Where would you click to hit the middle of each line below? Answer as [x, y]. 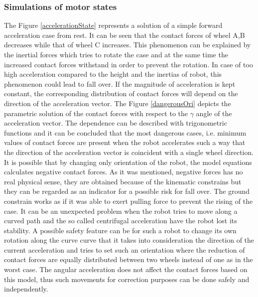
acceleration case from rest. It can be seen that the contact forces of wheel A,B [125, 35]
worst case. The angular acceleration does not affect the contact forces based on [126, 269]
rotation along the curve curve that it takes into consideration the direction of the [129, 240]
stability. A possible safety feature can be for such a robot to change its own [120, 230]
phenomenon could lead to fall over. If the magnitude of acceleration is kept [120, 83]
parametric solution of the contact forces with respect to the [96, 113]
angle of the [214, 113]
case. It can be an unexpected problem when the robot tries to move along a [121, 211]
